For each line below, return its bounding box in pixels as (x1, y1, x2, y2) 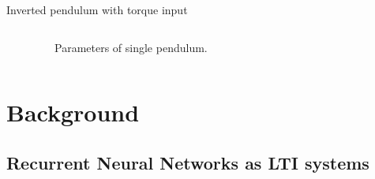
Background (6, 96, 140, 129)
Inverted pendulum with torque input (6, 2, 188, 17)
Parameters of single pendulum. (54, 39, 208, 55)
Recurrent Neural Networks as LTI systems (6, 150, 369, 174)
